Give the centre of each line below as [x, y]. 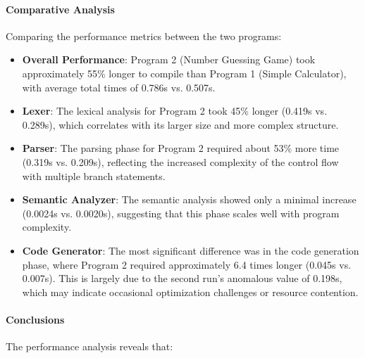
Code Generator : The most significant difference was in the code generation [191, 250]
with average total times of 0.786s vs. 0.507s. [119, 87]
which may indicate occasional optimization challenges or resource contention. [190, 292]
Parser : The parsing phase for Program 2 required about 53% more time [181, 148]
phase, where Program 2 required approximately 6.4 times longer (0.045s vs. [187, 264]
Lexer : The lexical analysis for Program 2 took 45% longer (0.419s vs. [175, 111]
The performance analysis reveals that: [89, 346]
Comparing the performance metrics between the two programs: [144, 36]
